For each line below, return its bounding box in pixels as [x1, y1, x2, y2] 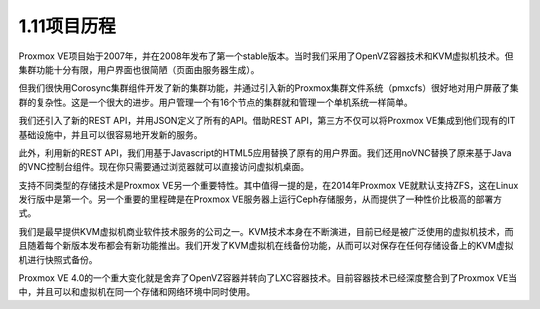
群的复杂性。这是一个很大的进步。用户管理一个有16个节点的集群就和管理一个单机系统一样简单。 [18, 96, 414, 108]
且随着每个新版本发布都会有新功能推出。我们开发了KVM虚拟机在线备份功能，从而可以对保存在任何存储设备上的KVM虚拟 [18, 240, 514, 252]
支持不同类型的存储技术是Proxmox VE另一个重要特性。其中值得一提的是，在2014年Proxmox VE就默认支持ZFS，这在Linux [18, 179, 519, 191]
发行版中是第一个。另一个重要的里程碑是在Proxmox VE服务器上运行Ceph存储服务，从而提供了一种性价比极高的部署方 [18, 193, 502, 205]
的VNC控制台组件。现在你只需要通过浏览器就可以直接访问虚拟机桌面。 [18, 161, 310, 173]
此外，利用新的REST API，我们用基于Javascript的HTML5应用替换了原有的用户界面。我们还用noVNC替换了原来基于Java [18, 146, 512, 159]
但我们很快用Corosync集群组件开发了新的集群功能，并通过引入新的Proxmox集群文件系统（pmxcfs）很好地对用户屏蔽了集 [18, 82, 519, 94]
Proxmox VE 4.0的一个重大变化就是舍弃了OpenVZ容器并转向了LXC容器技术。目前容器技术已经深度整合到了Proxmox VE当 [18, 272, 518, 284]
